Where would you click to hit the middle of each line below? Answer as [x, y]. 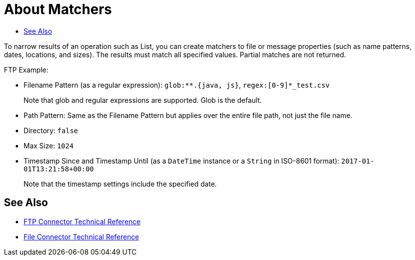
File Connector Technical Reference [81, 236]
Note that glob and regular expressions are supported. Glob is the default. [143, 100]
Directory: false [51, 130]
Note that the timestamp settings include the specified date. [120, 184]
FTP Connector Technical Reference [82, 221]
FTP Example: [26, 70]
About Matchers [58, 9]
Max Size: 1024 [49, 145]
